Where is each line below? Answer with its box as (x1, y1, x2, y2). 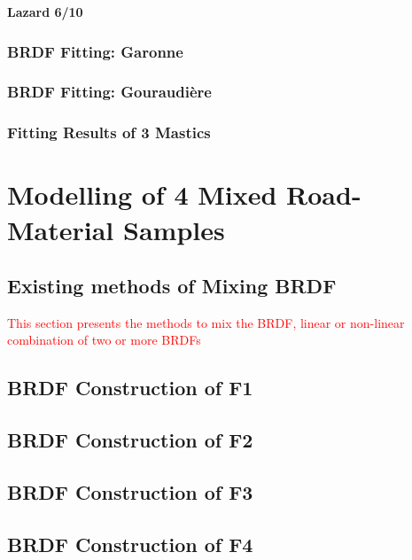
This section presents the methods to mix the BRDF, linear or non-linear (7, 313, 405, 331)
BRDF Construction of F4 (7, 530, 253, 557)
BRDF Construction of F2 (7, 426, 253, 454)
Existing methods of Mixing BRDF (7, 272, 337, 299)
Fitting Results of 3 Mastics (7, 121, 211, 144)
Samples (123, 211, 225, 247)
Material (7, 211, 114, 247)
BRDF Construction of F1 (7, 374, 253, 401)
